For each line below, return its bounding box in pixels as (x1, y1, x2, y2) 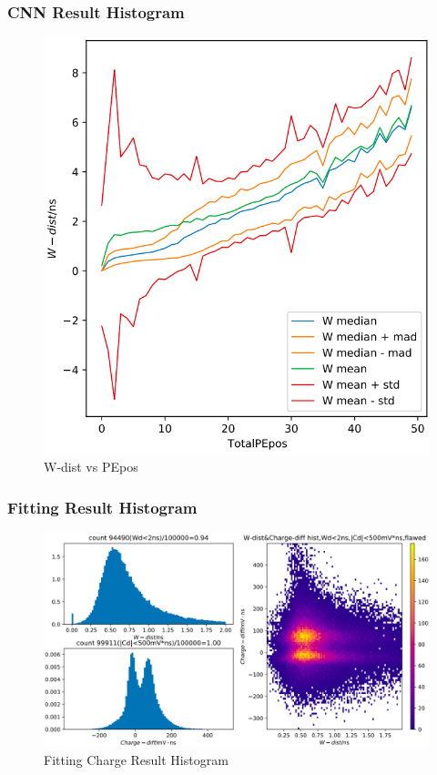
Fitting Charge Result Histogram (44, 750, 229, 770)
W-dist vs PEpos (44, 457, 138, 476)
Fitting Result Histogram (7, 495, 198, 518)
